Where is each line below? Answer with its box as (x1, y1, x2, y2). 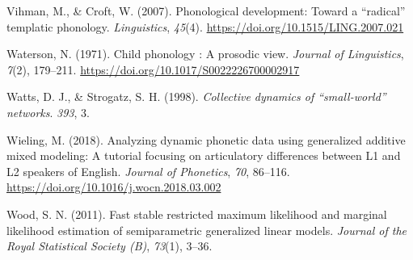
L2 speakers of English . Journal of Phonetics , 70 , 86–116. (6, 162, 290, 179)
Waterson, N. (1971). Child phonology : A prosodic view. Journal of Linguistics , (6, 45, 404, 62)
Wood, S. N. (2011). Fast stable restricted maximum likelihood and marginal (6, 205, 387, 222)
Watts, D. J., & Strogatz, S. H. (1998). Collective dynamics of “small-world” (6, 88, 386, 105)
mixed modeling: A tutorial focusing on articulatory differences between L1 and (6, 147, 401, 164)
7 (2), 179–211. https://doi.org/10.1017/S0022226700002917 (6, 61, 300, 78)
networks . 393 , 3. (6, 103, 90, 120)
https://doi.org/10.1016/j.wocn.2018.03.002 (6, 178, 221, 195)
